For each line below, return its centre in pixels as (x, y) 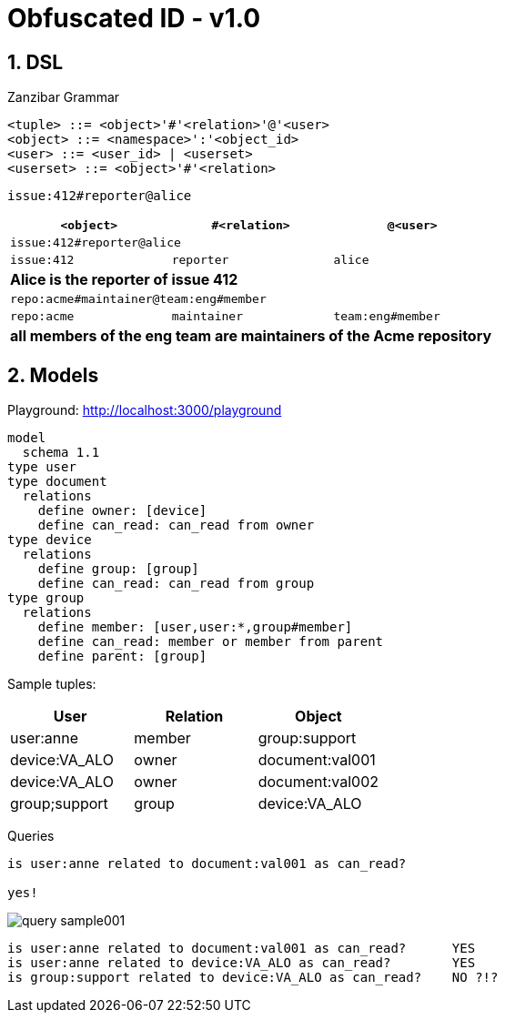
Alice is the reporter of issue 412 (124, 280)
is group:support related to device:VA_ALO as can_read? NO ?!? (253, 978)
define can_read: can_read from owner (176, 525)
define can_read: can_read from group (176, 584)
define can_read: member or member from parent (211, 642)
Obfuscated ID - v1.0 (134, 18)
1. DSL (35, 62)
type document (57, 482)
